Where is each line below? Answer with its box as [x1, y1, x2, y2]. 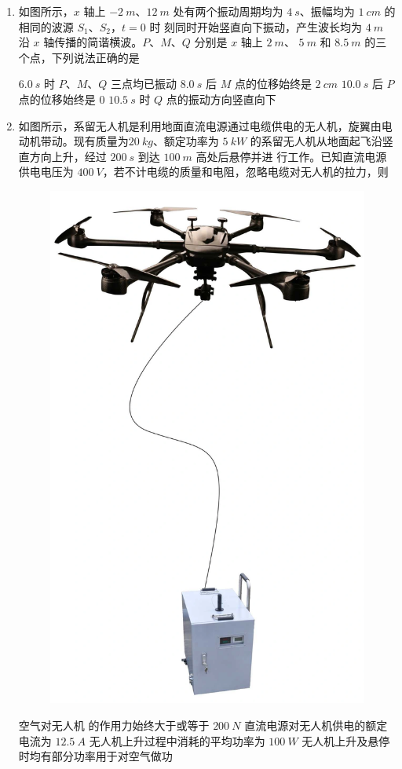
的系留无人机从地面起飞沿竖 [250, 133, 393, 149]
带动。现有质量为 [40, 133, 129, 149]
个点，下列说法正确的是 [18, 49, 140, 65]
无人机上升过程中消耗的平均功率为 [89, 732, 265, 749]
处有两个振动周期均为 [173, 3, 283, 19]
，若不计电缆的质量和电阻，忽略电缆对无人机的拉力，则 [102, 163, 389, 180]
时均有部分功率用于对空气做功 [18, 748, 173, 764]
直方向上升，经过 [18, 148, 107, 164]
